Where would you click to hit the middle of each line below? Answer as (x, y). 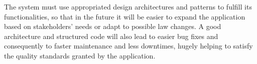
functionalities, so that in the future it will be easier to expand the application (125, 16)
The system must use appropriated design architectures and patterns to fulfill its (128, 6)
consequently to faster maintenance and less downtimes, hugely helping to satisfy (128, 46)
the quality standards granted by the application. (80, 55)
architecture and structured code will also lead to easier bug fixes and (111, 36)
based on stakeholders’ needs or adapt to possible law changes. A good (113, 26)
